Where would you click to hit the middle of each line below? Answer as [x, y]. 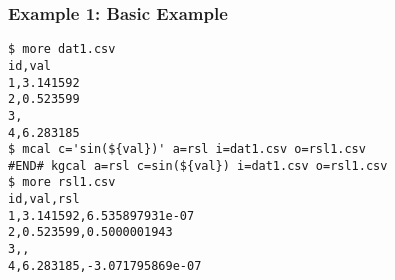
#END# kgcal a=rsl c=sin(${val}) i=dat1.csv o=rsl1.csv [198, 165]
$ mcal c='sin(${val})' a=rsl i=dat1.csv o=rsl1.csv [187, 149]
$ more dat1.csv [62, 49]
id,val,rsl [44, 199]
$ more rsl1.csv [62, 182]
